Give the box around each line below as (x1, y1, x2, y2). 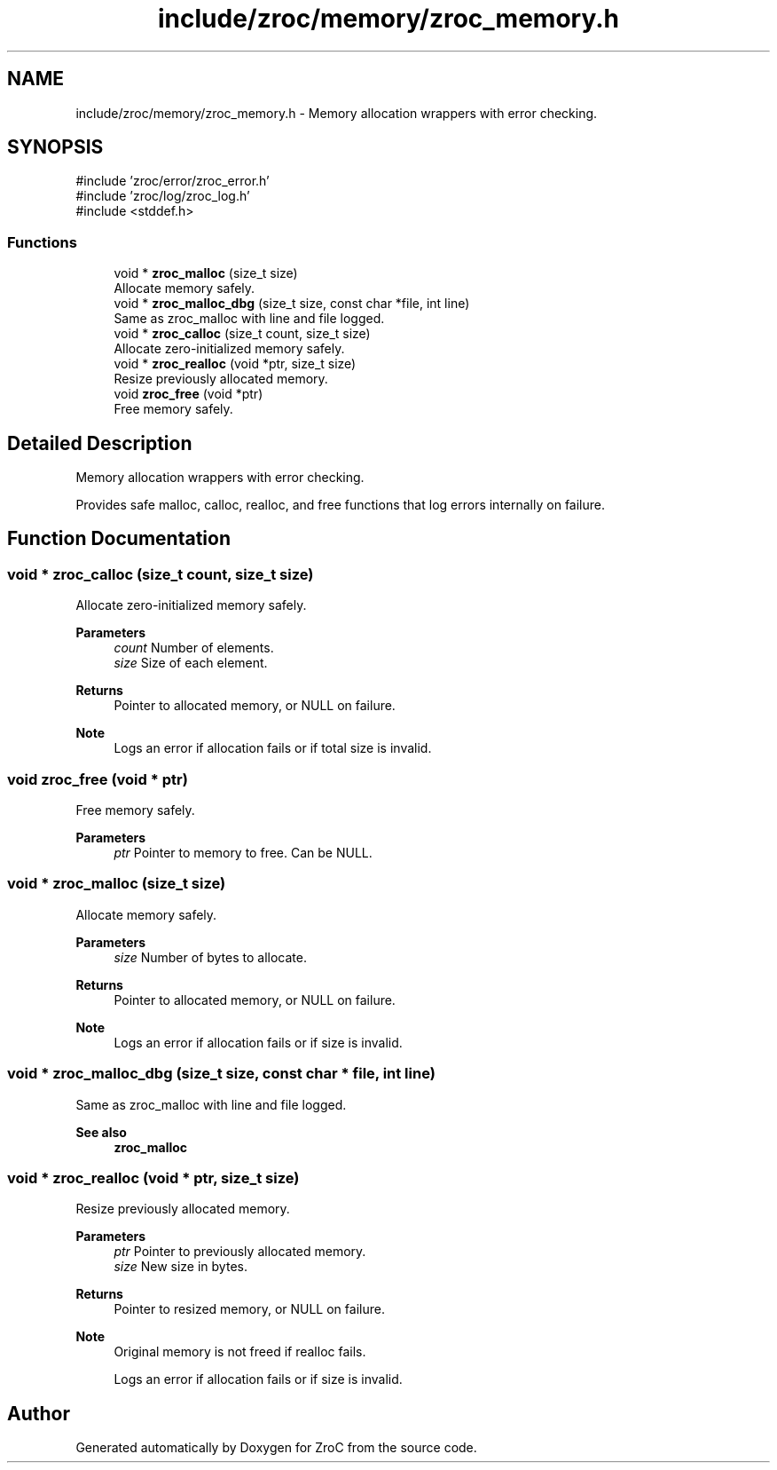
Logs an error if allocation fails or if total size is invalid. (114, 740, 432, 756)
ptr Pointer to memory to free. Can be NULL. (114, 845, 373, 860)
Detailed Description (7, 431, 192, 454)
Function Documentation (7, 527, 231, 550)
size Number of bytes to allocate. (114, 949, 308, 965)
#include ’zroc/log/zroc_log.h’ (75, 188, 250, 204)
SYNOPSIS (7, 136, 104, 159)
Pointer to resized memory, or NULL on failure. (114, 1301, 385, 1317)
